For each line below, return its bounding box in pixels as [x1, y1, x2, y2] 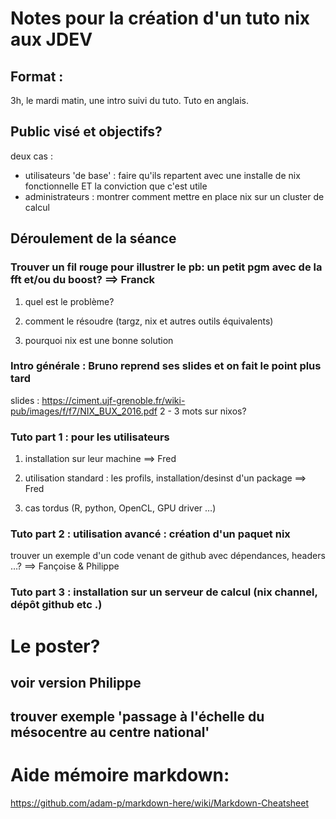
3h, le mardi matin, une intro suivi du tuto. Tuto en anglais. [10, 95, 249, 106]
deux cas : [10, 150, 53, 162]
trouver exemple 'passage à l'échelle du [10, 708, 265, 726]
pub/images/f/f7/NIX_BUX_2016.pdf [10, 405, 158, 417]
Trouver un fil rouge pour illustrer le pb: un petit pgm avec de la [10, 260, 323, 274]
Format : [10, 68, 64, 85]
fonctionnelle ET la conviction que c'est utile [24, 180, 208, 192]
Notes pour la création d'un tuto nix [10, 7, 311, 30]
